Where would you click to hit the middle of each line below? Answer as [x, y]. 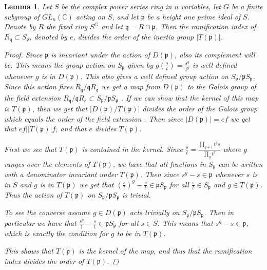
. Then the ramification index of [206, 26]
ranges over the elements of [47, 163]
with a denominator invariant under [61, 174]
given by [140, 64]
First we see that [30, 149]
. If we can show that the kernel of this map [190, 97]
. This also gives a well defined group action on [154, 76]
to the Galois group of [222, 86]
